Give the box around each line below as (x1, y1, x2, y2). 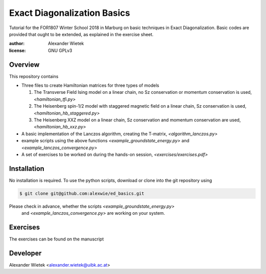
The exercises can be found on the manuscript (9, 236, 104, 242)
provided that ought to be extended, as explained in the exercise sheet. (9, 31, 154, 37)
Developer (9, 249, 42, 257)
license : (9, 47, 26, 53)
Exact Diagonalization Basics (9, 7, 131, 18)
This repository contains (9, 73, 59, 79)
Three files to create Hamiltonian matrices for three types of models (21, 82, 160, 88)
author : (9, 40, 25, 46)
